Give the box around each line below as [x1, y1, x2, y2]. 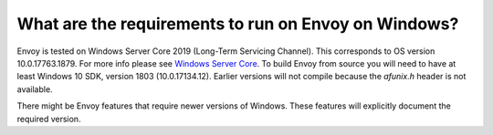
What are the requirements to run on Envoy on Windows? [16, 14, 459, 34]
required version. [16, 113, 81, 124]
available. [16, 83, 54, 95]
